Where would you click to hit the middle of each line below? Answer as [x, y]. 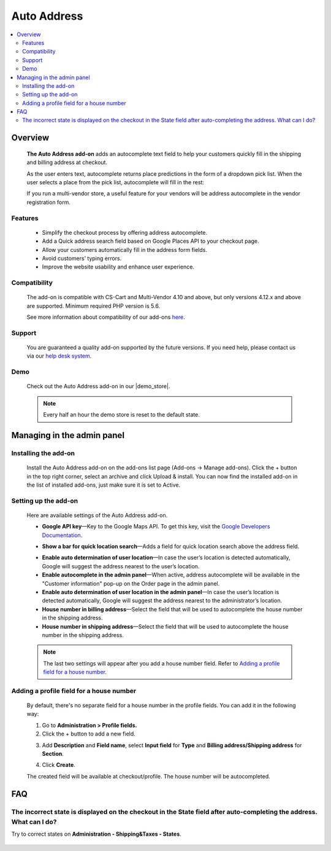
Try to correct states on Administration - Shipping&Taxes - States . [97, 834]
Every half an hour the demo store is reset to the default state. [122, 415]
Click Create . [59, 765]
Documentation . [62, 535]
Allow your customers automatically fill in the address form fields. [125, 249]
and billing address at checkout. [67, 162]
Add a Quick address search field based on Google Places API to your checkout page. [151, 241]
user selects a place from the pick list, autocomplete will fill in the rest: [116, 182]
